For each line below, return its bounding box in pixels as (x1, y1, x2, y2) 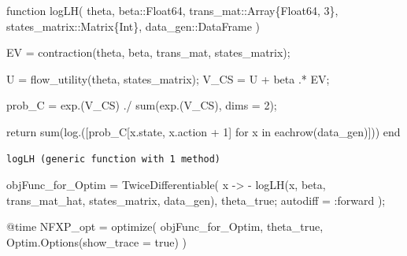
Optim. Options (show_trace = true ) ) (6, 233, 187, 250)
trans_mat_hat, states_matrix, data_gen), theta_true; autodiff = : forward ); (6, 191, 386, 208)
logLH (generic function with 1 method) (6, 153, 221, 165)
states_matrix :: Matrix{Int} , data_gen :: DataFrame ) (6, 17, 261, 34)
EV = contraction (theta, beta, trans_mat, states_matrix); (6, 44, 290, 61)
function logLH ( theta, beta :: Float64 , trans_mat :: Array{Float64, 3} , (6, 2, 339, 18)
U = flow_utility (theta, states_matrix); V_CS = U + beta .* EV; (6, 70, 330, 87)
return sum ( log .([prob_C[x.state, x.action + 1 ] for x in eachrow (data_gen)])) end (6, 123, 401, 139)
